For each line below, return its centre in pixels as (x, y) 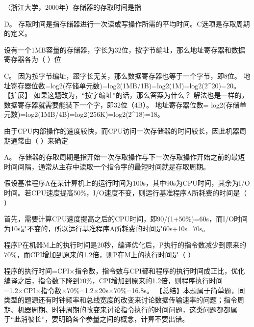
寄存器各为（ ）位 (33, 59)
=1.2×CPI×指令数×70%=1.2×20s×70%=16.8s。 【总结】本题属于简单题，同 (125, 290)
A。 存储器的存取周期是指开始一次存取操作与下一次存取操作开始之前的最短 (125, 157)
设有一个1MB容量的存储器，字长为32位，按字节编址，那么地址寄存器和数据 (125, 49)
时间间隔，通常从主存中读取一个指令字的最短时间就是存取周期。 (107, 166)
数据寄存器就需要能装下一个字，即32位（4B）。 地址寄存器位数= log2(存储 (122, 104)
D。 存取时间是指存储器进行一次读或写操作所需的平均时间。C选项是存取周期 (127, 23)
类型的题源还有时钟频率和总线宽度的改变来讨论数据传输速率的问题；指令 (121, 300)
